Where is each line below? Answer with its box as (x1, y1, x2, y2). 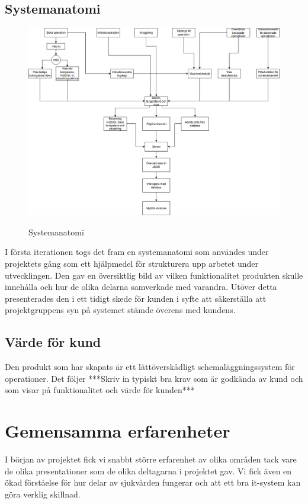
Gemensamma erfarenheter (5, 419, 230, 443)
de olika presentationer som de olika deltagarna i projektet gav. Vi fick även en (5, 464, 292, 477)
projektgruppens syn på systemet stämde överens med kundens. (5, 304, 236, 316)
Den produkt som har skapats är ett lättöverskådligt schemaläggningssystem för (5, 361, 295, 373)
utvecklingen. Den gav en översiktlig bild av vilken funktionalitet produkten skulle (5, 269, 303, 281)
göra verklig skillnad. (5, 487, 81, 500)
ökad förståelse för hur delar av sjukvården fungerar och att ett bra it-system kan (5, 476, 301, 489)
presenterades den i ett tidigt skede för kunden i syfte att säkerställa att (5, 292, 267, 304)
